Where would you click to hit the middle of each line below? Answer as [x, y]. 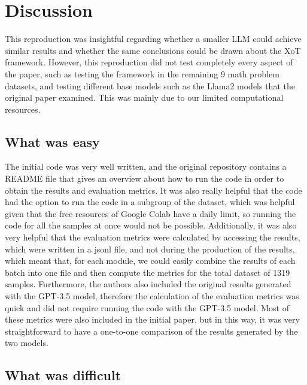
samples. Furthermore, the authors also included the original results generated [148, 284]
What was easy [52, 141]
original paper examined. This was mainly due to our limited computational [144, 97]
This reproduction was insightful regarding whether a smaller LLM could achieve [153, 39]
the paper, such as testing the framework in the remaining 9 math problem [142, 73]
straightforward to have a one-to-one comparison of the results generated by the [151, 331]
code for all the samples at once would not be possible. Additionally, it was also [151, 225]
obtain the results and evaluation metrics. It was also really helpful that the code [153, 190]
